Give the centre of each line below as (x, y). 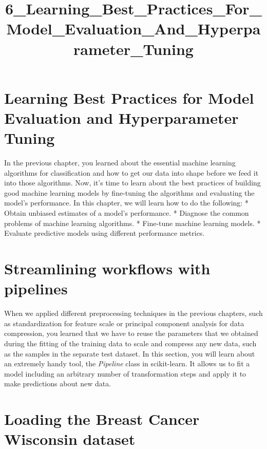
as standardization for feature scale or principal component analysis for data (124, 323)
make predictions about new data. (58, 383)
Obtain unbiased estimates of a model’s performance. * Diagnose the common (127, 213)
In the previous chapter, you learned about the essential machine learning (120, 163)
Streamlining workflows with (107, 268)
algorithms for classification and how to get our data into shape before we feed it (131, 172)
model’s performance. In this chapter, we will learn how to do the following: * (126, 203)
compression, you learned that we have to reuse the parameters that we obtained (131, 333)
